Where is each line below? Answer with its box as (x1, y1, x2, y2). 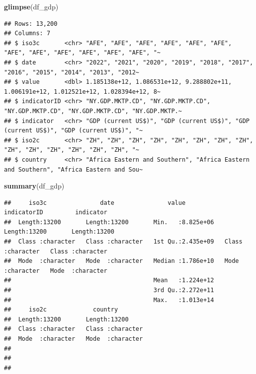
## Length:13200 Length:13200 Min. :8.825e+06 (4, 218, 214, 226)
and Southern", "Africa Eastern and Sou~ (4, 166, 143, 173)
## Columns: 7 (4, 30, 51, 37)
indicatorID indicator (4, 209, 107, 216)
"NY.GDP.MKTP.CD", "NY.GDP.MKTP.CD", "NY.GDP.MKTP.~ (4, 107, 182, 115)
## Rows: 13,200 (4, 20, 58, 27)
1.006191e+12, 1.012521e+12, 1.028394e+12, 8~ (4, 88, 161, 95)
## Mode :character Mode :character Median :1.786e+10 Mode (4, 257, 239, 265)
